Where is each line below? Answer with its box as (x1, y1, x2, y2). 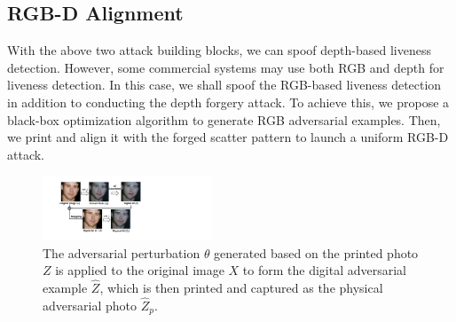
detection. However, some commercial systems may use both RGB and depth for (7, 58, 444, 76)
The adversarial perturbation (43, 243, 200, 262)
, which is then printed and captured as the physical (99, 279, 383, 297)
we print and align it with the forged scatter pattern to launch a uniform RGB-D (7, 128, 449, 146)
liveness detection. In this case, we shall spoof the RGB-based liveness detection (7, 75, 442, 94)
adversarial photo (43, 295, 137, 314)
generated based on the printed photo (214, 243, 419, 262)
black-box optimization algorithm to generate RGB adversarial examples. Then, (7, 110, 441, 129)
